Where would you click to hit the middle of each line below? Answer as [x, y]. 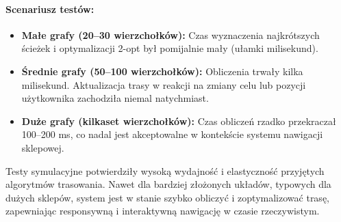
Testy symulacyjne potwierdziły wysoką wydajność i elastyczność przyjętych [165, 170]
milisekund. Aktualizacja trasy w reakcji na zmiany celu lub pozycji [164, 84]
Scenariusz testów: [50, 9]
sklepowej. [43, 147]
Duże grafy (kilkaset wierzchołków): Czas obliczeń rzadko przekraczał [179, 121]
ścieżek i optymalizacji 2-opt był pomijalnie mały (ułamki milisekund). [170, 48]
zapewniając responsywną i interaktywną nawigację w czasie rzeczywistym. [163, 211]
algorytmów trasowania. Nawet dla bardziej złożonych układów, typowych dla [168, 184]
